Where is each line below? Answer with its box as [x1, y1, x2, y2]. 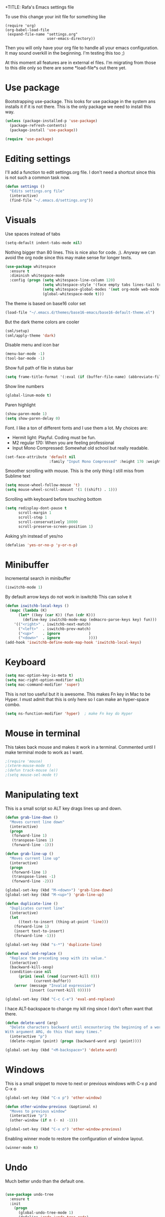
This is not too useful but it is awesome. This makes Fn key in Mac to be [5, 691, 151, 697]
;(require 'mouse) [5, 759, 43, 764]
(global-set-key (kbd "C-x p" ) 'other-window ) [5, 1095, 102, 1100]
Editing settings [5, 153, 71, 164]
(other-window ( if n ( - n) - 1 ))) [9, 1118, 78, 1123]
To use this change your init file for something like [5, 14, 106, 19]
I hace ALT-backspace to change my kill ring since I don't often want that [5, 1006, 153, 1011]
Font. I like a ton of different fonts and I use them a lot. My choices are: [5, 425, 148, 431]
